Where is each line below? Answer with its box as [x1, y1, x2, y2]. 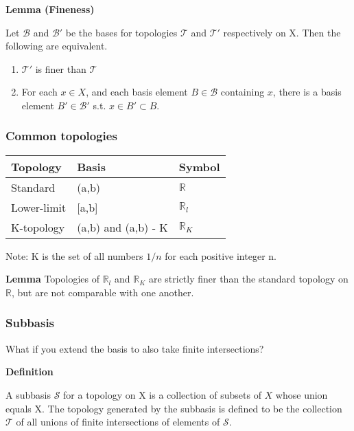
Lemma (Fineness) [5, 2, 95, 16]
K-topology [11, 219, 65, 235]
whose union [275, 387, 328, 401]
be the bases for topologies [65, 25, 178, 39]
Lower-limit [11, 199, 67, 215]
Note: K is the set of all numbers [5, 248, 143, 263]
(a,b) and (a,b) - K [77, 219, 168, 235]
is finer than [35, 61, 86, 76]
